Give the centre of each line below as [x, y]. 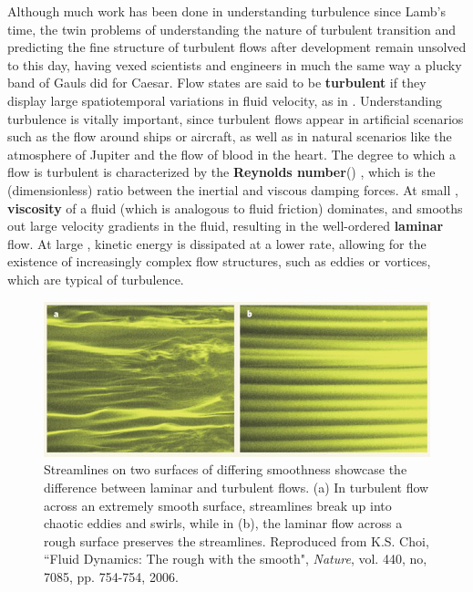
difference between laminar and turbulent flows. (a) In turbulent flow [236, 487]
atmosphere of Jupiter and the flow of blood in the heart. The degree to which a [231, 154]
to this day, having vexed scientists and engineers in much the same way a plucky [235, 64]
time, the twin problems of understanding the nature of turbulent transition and [232, 29]
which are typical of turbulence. [96, 279]
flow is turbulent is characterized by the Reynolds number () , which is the [221, 172]
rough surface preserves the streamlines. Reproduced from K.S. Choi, [236, 540]
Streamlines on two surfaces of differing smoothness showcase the [226, 469]
